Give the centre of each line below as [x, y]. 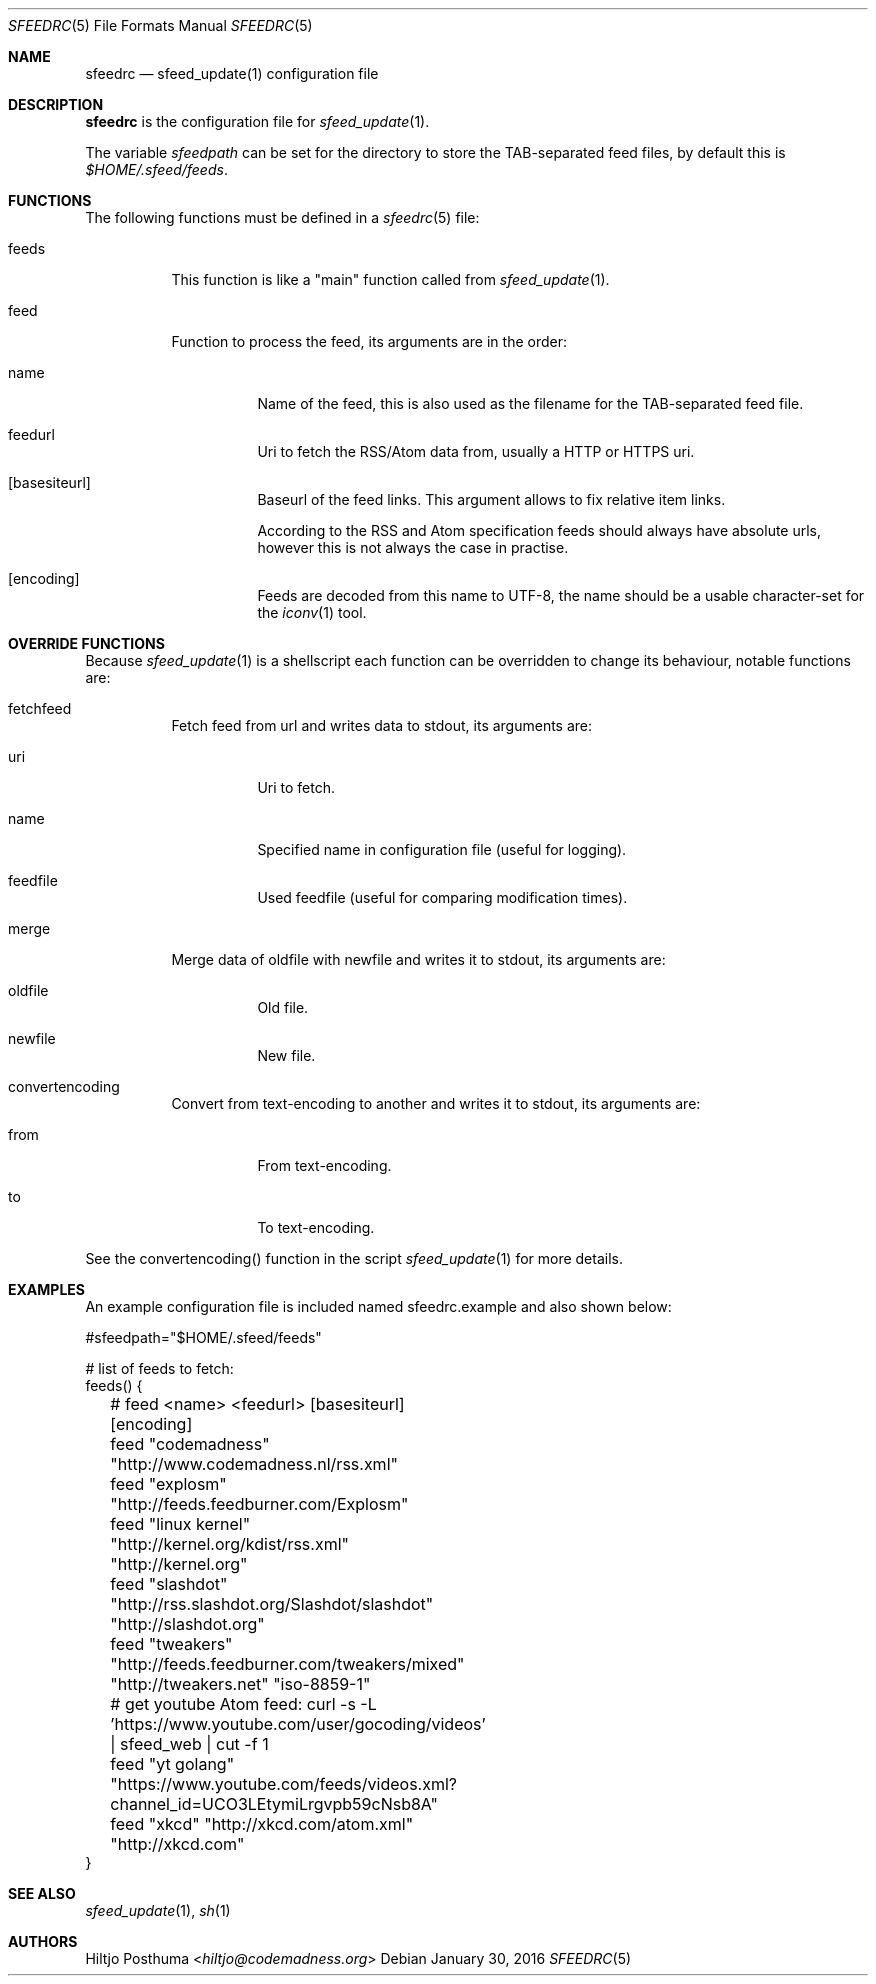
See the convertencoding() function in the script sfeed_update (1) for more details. [354, 1258]
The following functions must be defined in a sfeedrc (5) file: [282, 217]
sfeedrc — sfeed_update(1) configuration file [232, 73]
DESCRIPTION [56, 104]
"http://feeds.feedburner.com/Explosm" [259, 1504]
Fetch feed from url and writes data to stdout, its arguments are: [382, 725]
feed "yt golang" [172, 1764]
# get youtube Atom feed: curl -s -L [243, 1704]
